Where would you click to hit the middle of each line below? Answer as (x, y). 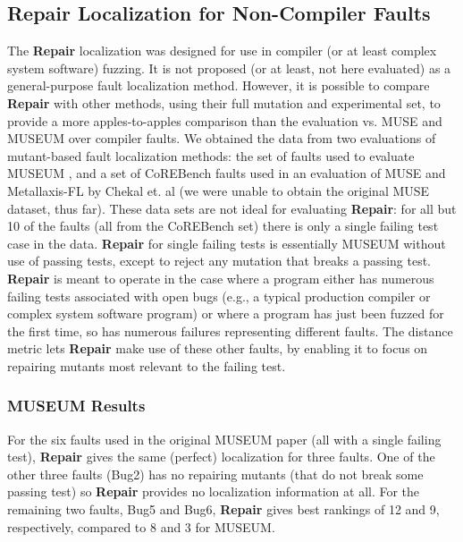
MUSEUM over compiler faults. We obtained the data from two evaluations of (222, 138)
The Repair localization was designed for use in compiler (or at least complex (222, 51)
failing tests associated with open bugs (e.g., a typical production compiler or (219, 296)
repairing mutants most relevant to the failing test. (147, 365)
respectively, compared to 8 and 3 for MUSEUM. (141, 526)
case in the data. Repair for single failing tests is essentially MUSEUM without (227, 243)
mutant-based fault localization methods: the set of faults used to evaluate (211, 155)
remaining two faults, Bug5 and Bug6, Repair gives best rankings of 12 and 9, (223, 509)
